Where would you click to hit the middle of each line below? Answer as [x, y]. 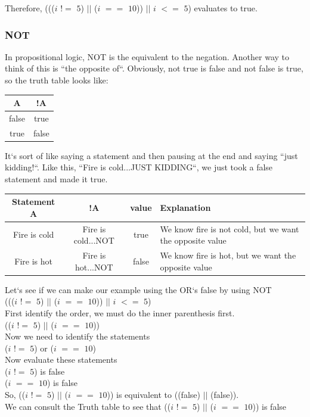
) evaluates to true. [223, 8]
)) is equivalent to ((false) [154, 395]
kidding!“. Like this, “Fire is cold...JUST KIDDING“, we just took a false [139, 167]
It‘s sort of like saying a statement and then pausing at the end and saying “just [151, 155]
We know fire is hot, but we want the [228, 255]
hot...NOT [94, 267]
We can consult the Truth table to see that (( [88, 406]
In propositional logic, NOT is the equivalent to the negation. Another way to [147, 56]
